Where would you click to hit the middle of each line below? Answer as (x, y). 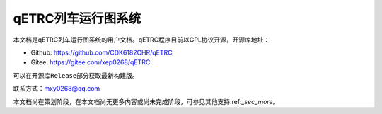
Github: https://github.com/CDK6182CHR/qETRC (102, 52)
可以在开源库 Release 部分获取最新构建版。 (76, 75)
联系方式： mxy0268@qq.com (57, 89)
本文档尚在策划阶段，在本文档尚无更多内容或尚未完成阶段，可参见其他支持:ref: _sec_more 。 (146, 101)
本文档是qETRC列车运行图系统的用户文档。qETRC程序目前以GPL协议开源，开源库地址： (141, 40)
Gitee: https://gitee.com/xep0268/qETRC (91, 62)
